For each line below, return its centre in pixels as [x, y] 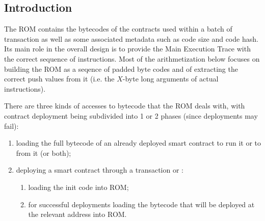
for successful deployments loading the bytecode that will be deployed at [141, 204]
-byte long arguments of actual [170, 79]
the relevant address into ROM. [77, 214]
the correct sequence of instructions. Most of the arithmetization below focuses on [132, 58]
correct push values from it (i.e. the [59, 79]
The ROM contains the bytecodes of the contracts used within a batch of [118, 29]
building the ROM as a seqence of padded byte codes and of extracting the [121, 68]
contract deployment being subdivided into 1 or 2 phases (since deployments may [131, 115]
